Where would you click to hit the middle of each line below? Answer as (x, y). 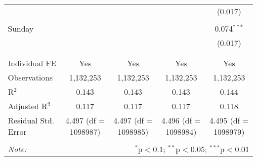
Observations (30, 77)
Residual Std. (31, 120)
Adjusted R (28, 106)
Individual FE (32, 63)
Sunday (21, 28)
